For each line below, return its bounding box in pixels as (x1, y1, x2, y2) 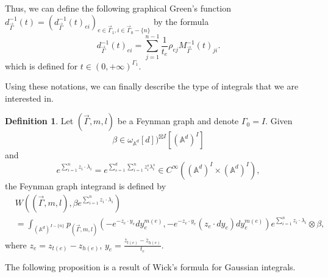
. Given (265, 114, 293, 127)
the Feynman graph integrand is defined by (5, 179, 166, 192)
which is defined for (5, 59, 78, 72)
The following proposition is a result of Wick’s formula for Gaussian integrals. (5, 260, 296, 273)
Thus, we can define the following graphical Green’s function (5, 2, 231, 14)
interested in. (5, 91, 54, 104)
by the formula (153, 15, 209, 27)
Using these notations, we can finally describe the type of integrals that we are (5, 80, 299, 93)
